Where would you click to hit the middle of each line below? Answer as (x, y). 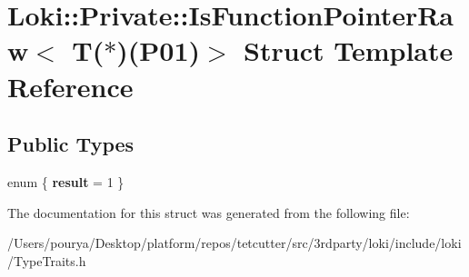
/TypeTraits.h (47, 260)
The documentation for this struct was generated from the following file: (209, 212)
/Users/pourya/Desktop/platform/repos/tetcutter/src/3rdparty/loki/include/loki (234, 243)
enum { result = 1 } (66, 181)
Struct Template (349, 50)
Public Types (71, 144)
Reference (70, 86)
